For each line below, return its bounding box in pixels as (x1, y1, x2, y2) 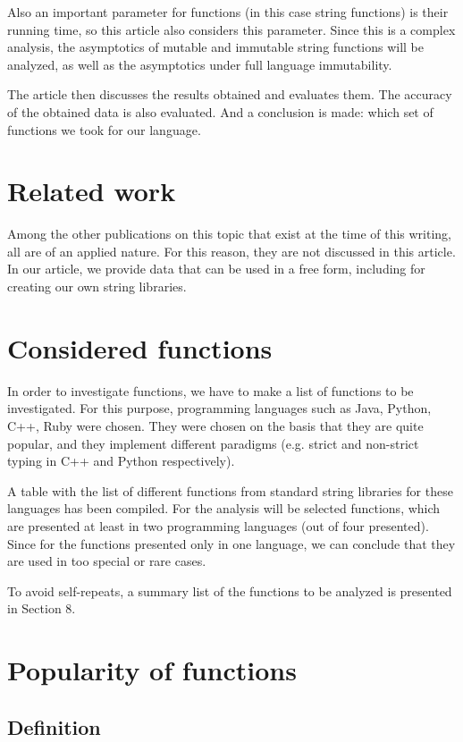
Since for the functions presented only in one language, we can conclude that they (7, 534, 456, 552)
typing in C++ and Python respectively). (7, 451, 235, 470)
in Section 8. (7, 599, 76, 618)
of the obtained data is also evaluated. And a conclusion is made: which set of (7, 102, 434, 121)
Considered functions (7, 329, 273, 366)
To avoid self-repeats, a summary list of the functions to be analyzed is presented (7, 581, 452, 600)
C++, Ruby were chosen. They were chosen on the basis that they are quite (7, 416, 424, 434)
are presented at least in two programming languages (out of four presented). (7, 516, 429, 535)
